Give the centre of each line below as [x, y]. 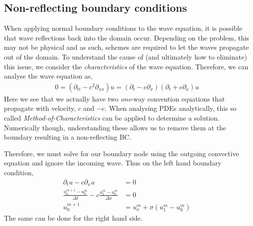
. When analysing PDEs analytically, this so [170, 108]
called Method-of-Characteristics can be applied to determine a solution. [112, 117]
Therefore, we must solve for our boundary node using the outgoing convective [122, 153]
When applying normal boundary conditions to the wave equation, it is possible [123, 28]
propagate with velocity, [40, 108]
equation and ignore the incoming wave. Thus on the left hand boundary [113, 163]
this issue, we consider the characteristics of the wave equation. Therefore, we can [126, 66]
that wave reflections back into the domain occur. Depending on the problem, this [127, 37]
